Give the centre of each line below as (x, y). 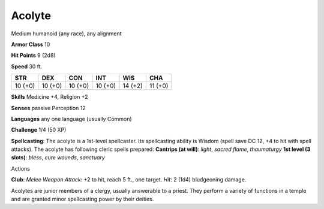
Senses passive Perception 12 (49, 108)
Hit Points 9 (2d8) (34, 55)
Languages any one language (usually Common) (71, 119)
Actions (20, 168)
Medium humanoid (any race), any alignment (67, 34)
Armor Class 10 (31, 44)
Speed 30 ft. (27, 66)
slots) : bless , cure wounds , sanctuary (58, 157)
